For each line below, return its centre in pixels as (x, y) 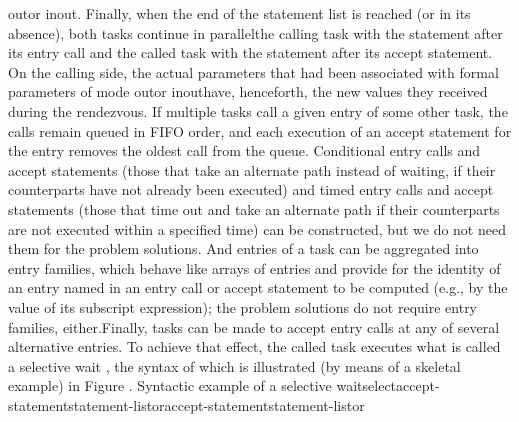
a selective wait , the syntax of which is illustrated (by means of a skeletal (234, 365)
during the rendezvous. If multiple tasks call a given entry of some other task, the (258, 110)
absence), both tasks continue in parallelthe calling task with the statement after (255, 32)
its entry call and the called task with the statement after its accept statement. (250, 52)
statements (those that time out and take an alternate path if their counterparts (254, 208)
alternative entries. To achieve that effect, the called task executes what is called (254, 346)
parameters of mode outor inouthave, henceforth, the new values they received (248, 91)
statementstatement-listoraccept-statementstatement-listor (186, 404)
